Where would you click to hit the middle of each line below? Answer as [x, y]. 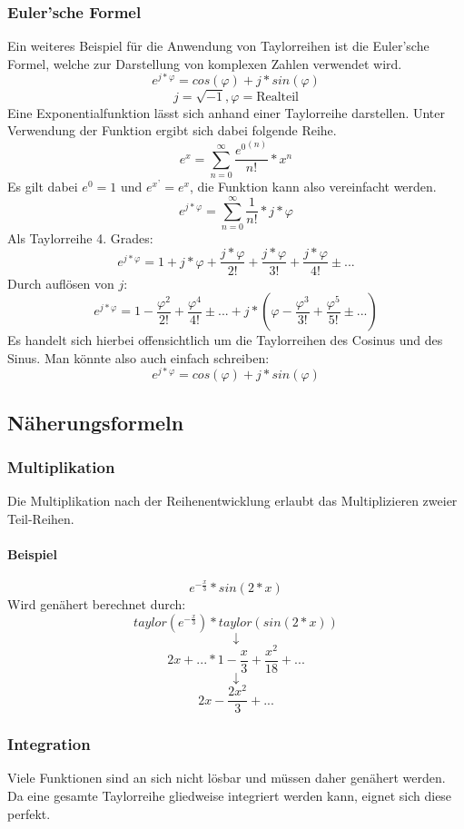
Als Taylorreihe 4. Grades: [80, 237]
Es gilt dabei [43, 187]
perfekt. [29, 813]
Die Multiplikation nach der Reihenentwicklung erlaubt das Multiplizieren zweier [232, 501]
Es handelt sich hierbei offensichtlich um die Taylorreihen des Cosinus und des [225, 340]
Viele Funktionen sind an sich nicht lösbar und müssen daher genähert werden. [227, 778]
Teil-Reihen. [41, 518]
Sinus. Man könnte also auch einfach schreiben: [138, 357]
